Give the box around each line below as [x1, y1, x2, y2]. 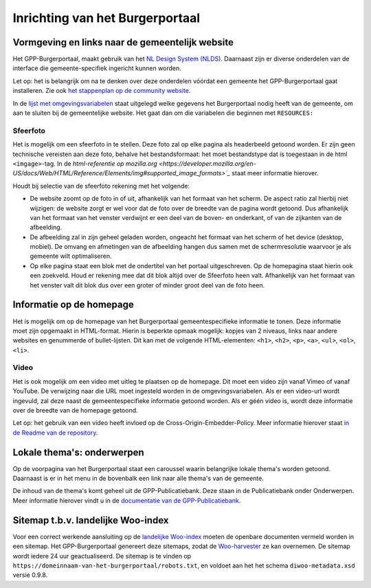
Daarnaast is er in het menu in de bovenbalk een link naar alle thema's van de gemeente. [12, 475, 264, 483]
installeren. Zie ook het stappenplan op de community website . [12, 87, 191, 95]
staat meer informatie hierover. [231, 169, 319, 177]
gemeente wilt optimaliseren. [30, 252, 113, 261]
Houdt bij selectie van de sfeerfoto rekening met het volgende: [12, 182, 190, 190]
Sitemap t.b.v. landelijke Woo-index [12, 514, 169, 526]
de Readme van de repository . [12, 428, 98, 437]
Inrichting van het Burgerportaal [12, 10, 201, 25]
